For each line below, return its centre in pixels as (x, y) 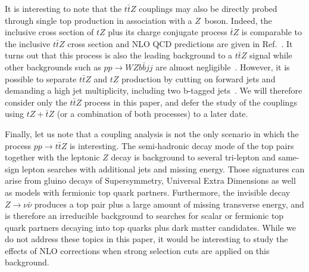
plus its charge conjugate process (168, 32)
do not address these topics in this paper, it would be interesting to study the (146, 239)
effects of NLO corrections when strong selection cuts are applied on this (137, 250)
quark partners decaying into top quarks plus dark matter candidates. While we (151, 227)
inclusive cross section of (49, 32)
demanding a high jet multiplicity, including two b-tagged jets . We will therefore (154, 90)
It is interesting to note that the (63, 8)
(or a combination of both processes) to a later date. (152, 114)
